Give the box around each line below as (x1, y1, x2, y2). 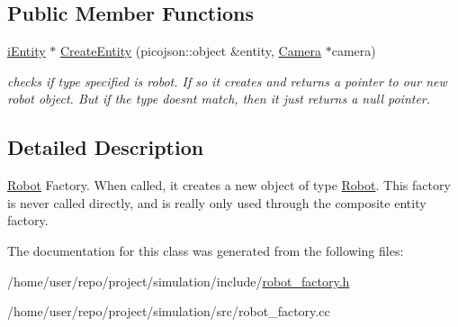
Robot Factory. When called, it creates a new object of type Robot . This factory (7, 176, 451, 195)
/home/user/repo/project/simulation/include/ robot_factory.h (7, 271, 350, 290)
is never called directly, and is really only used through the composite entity (7, 193, 427, 212)
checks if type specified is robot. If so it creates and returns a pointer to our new (7, 71, 447, 90)
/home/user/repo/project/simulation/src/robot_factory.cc (7, 302, 330, 321)
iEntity (7, 41, 46, 60)
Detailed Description (7, 133, 204, 161)
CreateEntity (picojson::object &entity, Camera (59, 41, 322, 60)
